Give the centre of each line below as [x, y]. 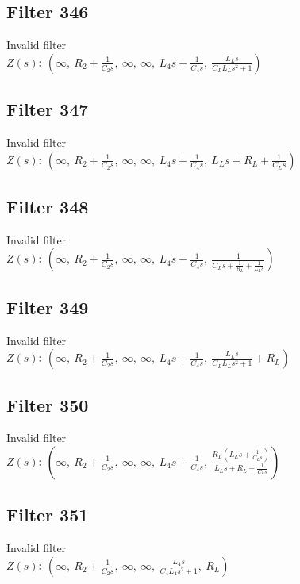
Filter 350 [48, 404]
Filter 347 [48, 109]
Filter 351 [48, 515]
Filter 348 [48, 206]
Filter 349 [48, 307]
